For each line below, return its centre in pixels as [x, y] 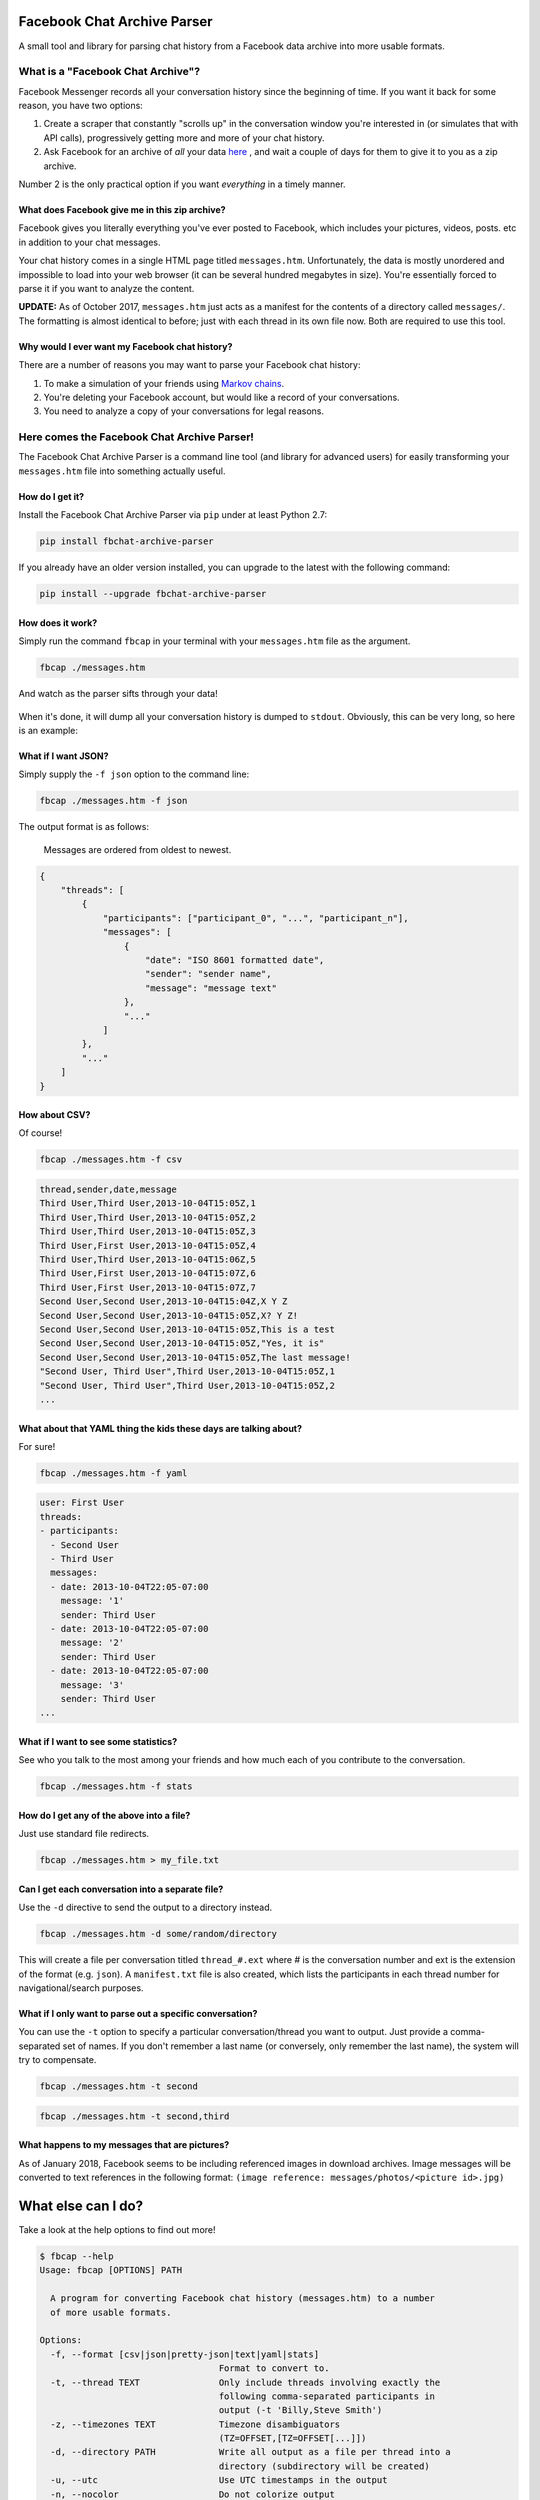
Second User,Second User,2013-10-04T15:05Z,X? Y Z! [169, 1315]
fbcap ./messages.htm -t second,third [134, 2116]
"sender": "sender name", [208, 974]
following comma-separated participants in [326, 2396]
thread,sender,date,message [108, 1189]
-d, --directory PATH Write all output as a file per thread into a [251, 2452]
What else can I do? [81, 2205]
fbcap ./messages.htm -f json [113, 801]
